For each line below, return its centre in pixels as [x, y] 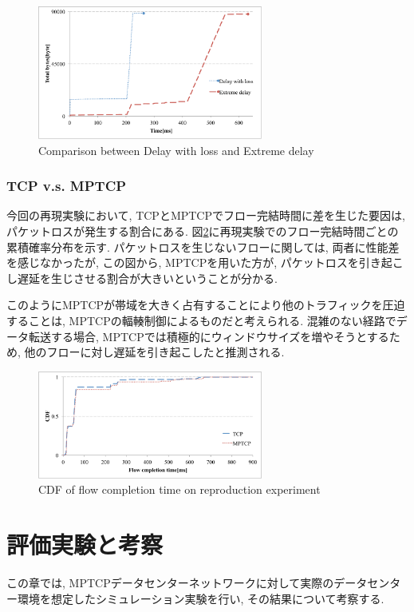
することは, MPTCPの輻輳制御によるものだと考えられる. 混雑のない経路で [201, 320]
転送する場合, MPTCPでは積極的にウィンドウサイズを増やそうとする [209, 336]
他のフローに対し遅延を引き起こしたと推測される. [154, 352]
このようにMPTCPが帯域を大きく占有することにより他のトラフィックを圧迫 [206, 305]
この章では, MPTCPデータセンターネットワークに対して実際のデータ [187, 583]
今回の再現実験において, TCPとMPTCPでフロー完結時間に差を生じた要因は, [206, 215]
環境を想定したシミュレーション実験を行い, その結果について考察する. [201, 598]
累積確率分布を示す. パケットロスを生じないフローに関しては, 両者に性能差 [203, 246]
